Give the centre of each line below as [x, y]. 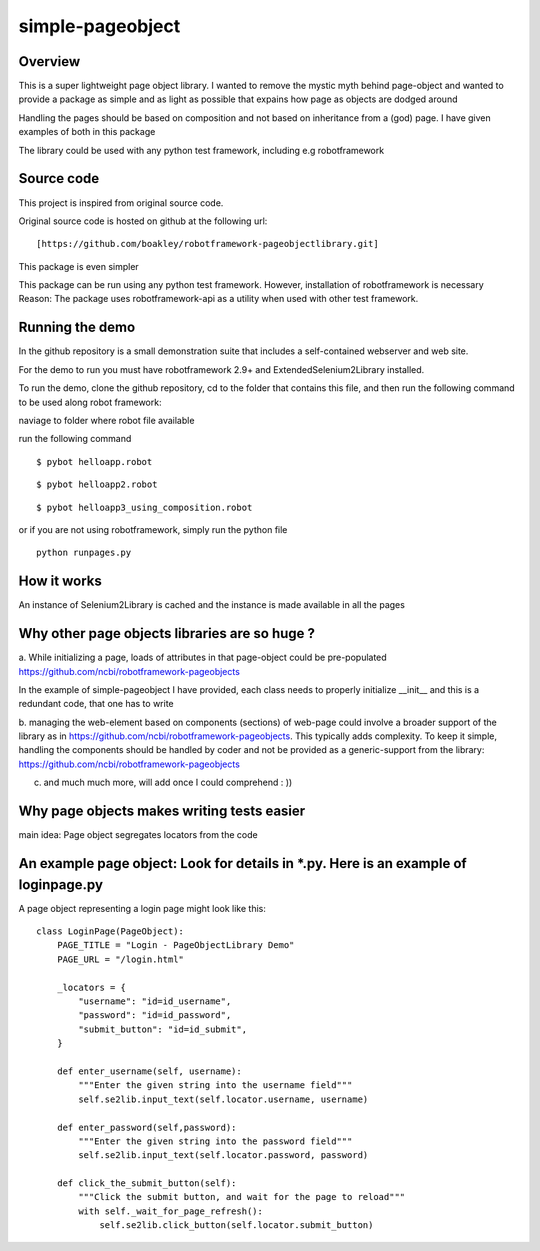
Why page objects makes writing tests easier [162, 811]
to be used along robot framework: [90, 402]
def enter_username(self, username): [149, 1071]
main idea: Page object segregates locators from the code [138, 835]
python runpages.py [84, 553]
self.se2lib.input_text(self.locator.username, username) [223, 1099]
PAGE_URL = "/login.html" [120, 959]
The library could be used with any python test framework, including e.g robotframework [201, 150]
